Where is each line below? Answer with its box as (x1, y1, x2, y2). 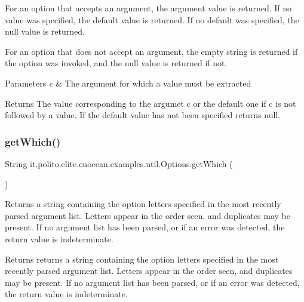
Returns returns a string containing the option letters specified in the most (5, 252, 279, 265)
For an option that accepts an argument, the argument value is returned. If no (5, 2, 292, 14)
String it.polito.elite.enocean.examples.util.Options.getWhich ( (5, 157, 233, 170)
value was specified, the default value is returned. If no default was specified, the (5, 13, 299, 26)
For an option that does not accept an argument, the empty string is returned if (5, 45, 298, 57)
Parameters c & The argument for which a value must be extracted (5, 76, 251, 89)
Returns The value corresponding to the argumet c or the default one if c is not (5, 97, 296, 109)
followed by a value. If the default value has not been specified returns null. (5, 109, 281, 121)
